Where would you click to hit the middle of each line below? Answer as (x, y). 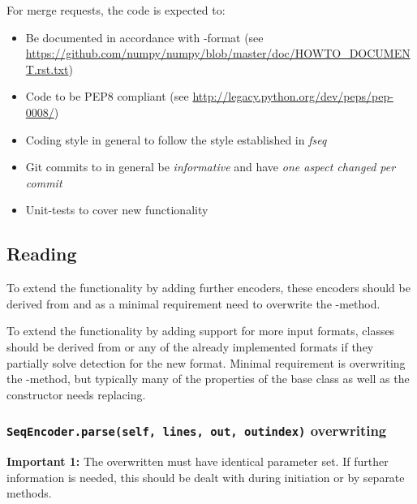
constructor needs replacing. (76, 394)
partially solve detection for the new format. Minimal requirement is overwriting (206, 362)
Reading (42, 254)
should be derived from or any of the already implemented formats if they (190, 346)
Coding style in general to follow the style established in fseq (176, 139)
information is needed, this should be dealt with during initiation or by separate (206, 477)
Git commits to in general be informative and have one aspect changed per (211, 167)
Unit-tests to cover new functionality (117, 210)
